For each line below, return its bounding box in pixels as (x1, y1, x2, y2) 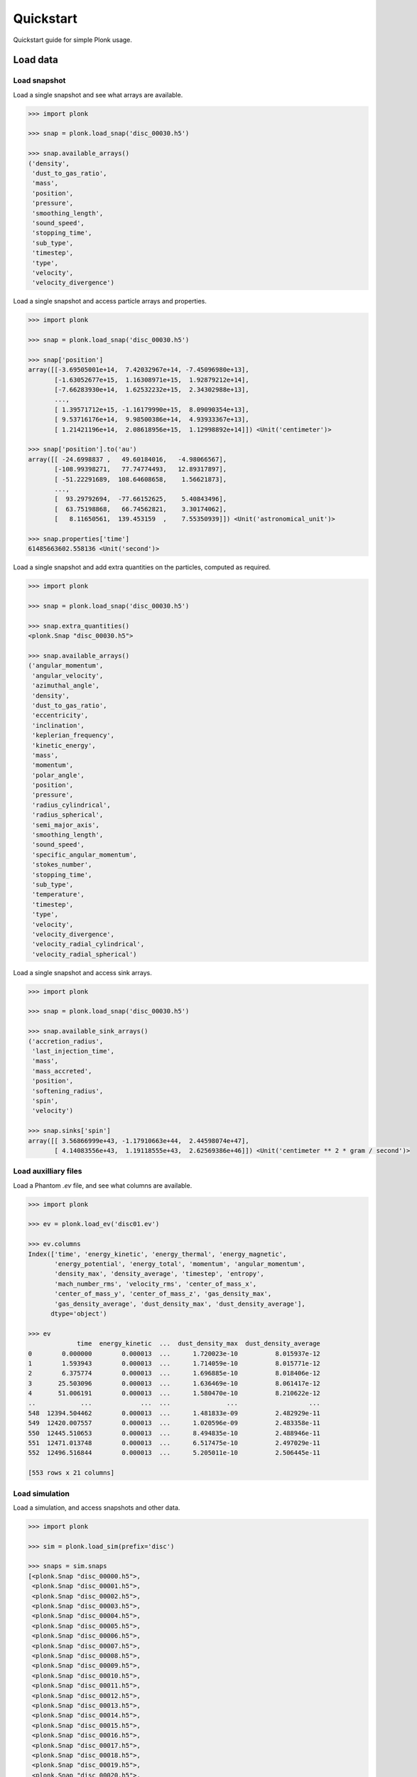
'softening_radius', (32, 1087, 104, 1095)
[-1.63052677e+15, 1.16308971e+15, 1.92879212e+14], (54, 375, 249, 384)
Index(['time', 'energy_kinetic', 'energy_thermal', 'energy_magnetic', (28, 1250, 287, 1258)
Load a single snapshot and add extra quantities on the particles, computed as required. (13, 563, 271, 571)
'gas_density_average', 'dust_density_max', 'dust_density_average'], (54, 1299, 305, 1308)
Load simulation (13, 1488, 70, 1498)
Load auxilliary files (13, 1166, 82, 1176)
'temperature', (32, 891, 85, 898)
